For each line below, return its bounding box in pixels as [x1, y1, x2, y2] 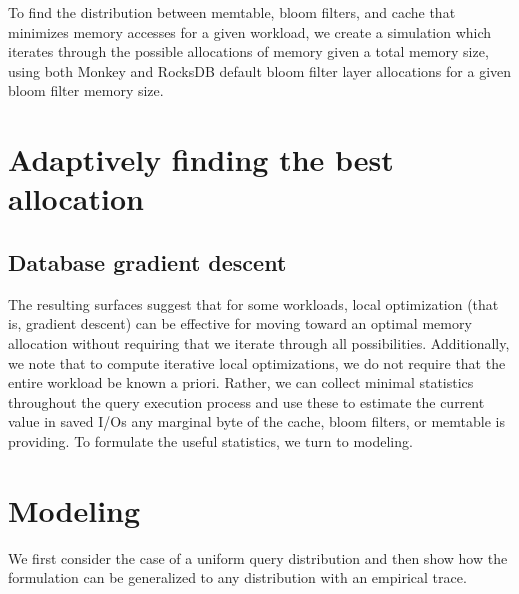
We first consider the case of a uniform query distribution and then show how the [8, 547, 508, 568]
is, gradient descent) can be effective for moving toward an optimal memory [8, 313, 472, 334]
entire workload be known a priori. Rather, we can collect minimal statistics [8, 372, 474, 393]
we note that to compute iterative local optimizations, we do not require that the [8, 352, 506, 373]
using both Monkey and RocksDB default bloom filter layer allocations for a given [8, 60, 512, 81]
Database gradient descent [8, 246, 287, 277]
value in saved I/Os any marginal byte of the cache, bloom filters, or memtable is [8, 411, 505, 432]
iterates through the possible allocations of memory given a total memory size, [8, 41, 489, 62]
